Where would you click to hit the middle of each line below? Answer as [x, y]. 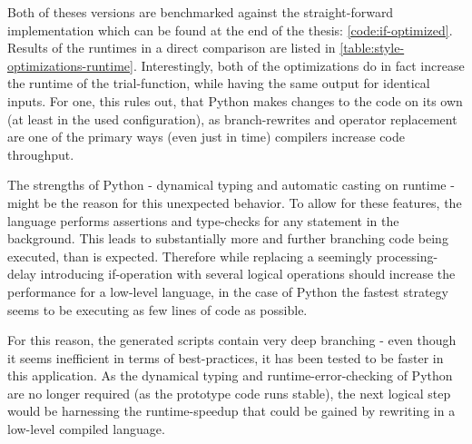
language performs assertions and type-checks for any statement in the [203, 220]
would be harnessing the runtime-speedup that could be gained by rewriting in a [231, 411]
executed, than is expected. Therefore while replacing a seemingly [190, 256]
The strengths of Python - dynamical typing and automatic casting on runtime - [231, 185]
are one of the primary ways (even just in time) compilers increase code [206, 137]
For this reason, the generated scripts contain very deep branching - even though [232, 340]
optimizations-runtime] [70, 65]
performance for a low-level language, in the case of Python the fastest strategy [228, 291]
